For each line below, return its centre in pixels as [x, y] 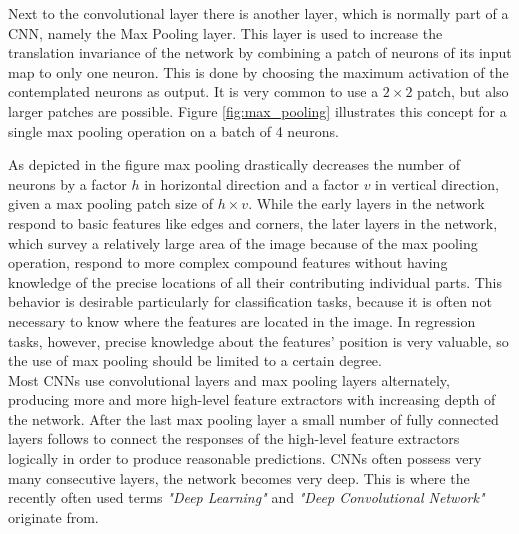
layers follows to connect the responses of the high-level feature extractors [234, 438]
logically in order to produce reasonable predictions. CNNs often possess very [245, 458]
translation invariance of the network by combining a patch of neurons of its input [260, 52]
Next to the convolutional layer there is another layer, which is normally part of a [258, 13]
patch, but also [463, 91]
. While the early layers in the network [366, 203]
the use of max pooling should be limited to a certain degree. [195, 360]
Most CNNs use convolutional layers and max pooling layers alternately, [229, 379]
